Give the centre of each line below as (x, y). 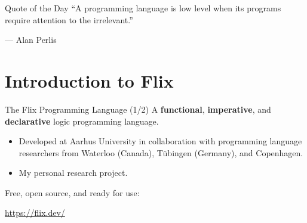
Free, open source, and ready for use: (72, 192)
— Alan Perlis (31, 40)
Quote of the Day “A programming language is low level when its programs (143, 8)
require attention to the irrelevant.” (69, 19)
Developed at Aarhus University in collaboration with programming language (160, 141)
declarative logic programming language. (82, 121)
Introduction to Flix (89, 80)
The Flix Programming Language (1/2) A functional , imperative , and (138, 109)
